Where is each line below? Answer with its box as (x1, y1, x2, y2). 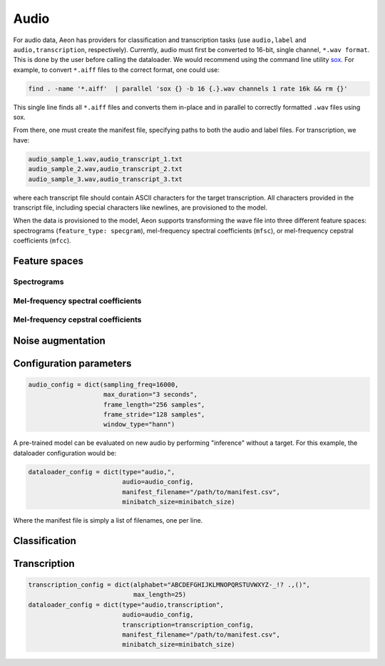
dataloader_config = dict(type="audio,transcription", (28, 600, 224, 609)
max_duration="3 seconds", (103, 391, 197, 399)
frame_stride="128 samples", (103, 411, 205, 419)
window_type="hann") (103, 421, 175, 429)
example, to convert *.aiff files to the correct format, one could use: (13, 65, 220, 74)
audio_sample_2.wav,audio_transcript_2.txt (28, 165, 183, 173)
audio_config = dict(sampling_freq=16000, (28, 380, 179, 389)
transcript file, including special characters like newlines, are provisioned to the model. (13, 203, 267, 212)
